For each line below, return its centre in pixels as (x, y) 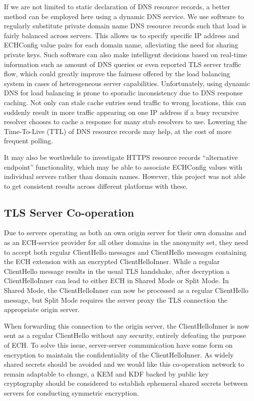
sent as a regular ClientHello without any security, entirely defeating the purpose (125, 335)
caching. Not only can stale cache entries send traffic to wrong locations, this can (125, 102)
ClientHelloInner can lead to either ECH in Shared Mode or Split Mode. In (116, 280)
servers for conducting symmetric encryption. (72, 392)
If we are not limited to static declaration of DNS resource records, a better (117, 6)
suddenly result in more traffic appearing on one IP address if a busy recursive (121, 112)
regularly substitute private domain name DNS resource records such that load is (125, 26)
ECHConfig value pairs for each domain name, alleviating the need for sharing (121, 45)
